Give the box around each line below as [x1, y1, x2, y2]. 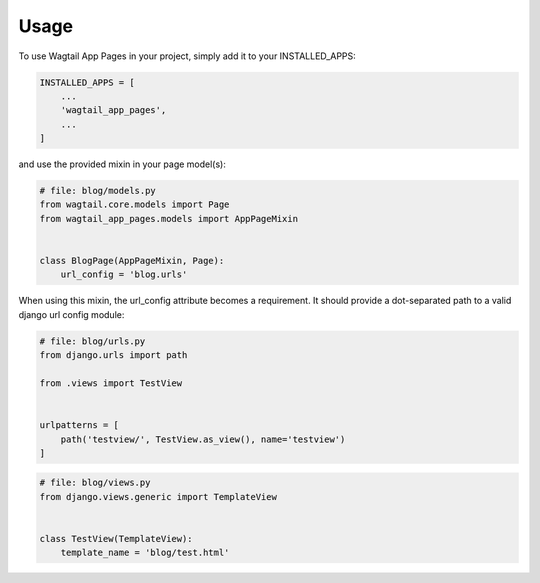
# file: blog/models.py [39, 185, 157, 197]
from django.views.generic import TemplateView [39, 491, 277, 502]
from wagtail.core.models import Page [39, 199, 230, 210]
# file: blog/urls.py [39, 335, 146, 347]
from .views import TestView [39, 377, 183, 389]
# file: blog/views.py [39, 477, 151, 489]
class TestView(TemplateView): [39, 533, 194, 545]
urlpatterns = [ [39, 420, 120, 431]
